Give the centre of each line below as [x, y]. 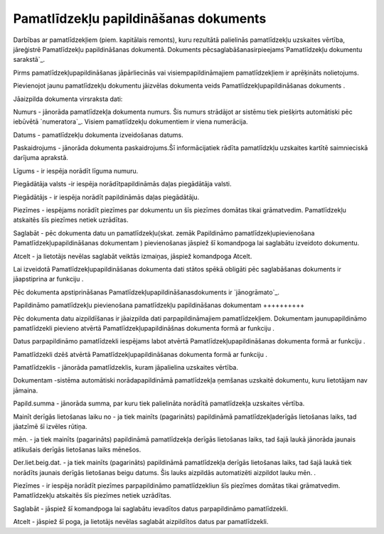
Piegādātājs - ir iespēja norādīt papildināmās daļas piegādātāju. [106, 197]
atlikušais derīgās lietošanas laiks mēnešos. [77, 449]
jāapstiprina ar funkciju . [48, 279]
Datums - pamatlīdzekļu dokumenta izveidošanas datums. [98, 134]
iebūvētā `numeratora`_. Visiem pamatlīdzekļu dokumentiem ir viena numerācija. [130, 122]
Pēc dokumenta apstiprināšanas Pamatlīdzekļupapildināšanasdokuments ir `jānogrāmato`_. [146, 292]
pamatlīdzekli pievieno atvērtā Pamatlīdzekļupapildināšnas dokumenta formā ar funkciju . [144, 328]
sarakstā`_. [29, 60]
